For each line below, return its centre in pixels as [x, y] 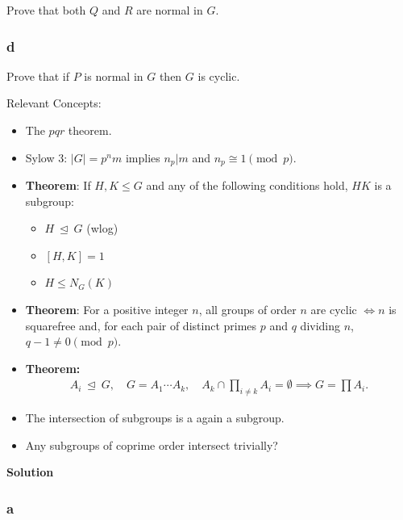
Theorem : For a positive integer [107, 310]
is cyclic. [219, 75]
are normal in [170, 10]
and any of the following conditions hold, [247, 185]
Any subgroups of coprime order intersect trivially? [152, 445]
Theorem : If [58, 185]
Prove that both [46, 10]
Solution [30, 472]
